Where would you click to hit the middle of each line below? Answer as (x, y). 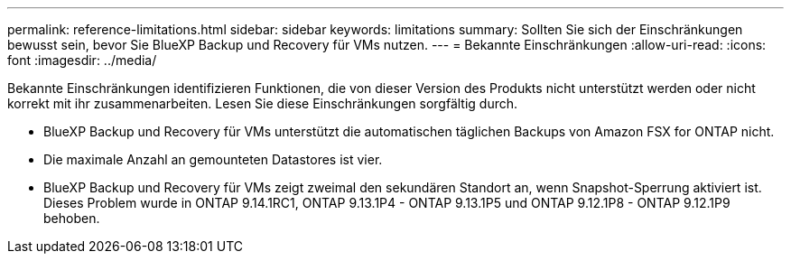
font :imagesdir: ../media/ (82, 60)
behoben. (72, 218)
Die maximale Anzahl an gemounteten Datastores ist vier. (213, 159)
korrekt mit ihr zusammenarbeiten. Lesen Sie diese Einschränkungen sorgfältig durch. (263, 103)
